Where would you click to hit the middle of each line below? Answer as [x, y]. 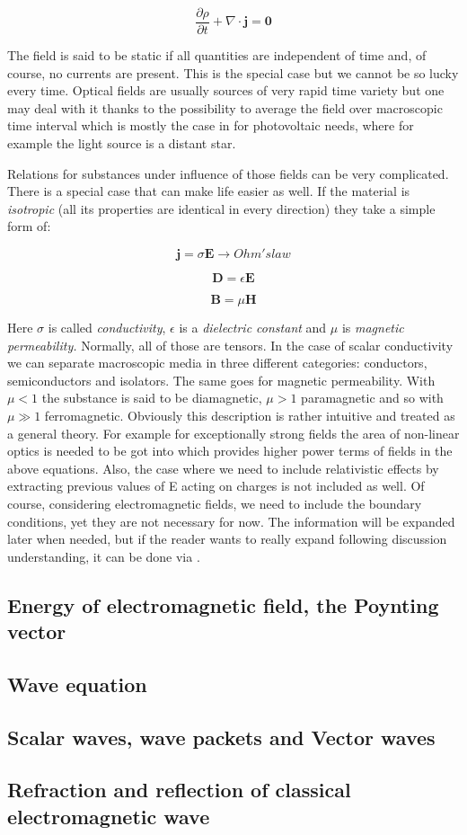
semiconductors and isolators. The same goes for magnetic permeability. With [221, 380]
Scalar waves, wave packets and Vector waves [221, 737]
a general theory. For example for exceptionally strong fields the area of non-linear [233, 433]
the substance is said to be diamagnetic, [152, 398]
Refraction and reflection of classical [179, 790]
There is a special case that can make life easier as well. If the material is [209, 191]
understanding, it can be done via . [104, 556]
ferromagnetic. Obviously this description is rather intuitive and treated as [250, 415]
